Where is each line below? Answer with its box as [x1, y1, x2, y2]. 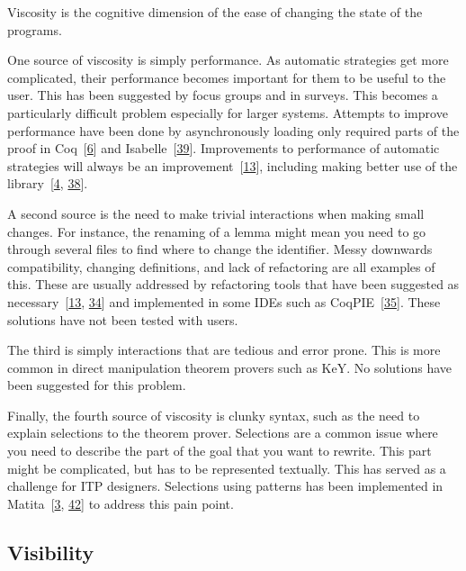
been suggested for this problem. [7, 376, 186, 394]
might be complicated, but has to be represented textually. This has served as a [7, 458, 446, 477]
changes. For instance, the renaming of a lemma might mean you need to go [7, 222, 426, 240]
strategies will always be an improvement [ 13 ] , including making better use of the [7, 156, 458, 175]
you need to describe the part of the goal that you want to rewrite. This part [7, 441, 432, 460]
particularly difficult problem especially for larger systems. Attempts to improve [7, 103, 448, 122]
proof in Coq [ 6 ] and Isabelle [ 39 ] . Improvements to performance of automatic [7, 139, 440, 158]
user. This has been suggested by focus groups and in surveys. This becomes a [7, 86, 438, 104]
